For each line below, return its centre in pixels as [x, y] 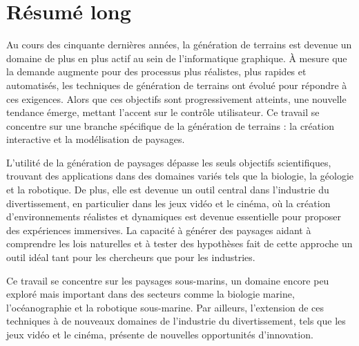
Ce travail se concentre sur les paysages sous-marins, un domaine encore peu [168, 280]
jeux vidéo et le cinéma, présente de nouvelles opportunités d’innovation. [160, 334]
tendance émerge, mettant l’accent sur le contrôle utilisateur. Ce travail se [163, 112]
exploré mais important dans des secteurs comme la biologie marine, [151, 294]
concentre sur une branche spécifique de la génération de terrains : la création [170, 125]
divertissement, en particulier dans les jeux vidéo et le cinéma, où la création [168, 203]
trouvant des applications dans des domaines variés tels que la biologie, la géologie [180, 176]
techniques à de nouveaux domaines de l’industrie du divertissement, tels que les [176, 321]
